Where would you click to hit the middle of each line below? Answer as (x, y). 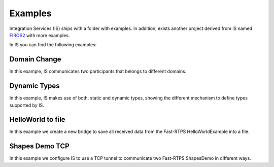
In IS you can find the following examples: (53, 45)
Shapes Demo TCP (39, 146)
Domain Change (35, 59)
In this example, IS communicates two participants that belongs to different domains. (98, 72)
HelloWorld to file (37, 120)
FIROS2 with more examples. (40, 35)
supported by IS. (27, 105)
